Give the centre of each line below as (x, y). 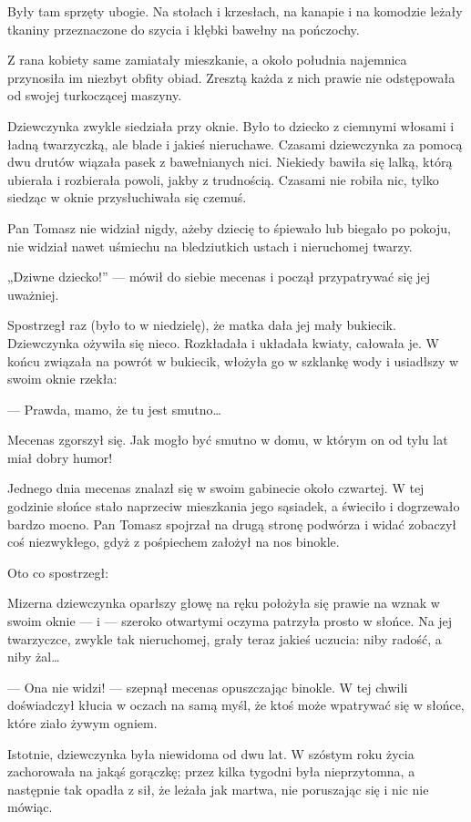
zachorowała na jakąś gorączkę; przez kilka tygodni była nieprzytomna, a (211, 771)
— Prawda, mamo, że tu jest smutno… (114, 409)
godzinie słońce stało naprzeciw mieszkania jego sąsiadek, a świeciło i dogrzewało (234, 506)
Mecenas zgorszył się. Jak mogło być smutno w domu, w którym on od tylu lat (228, 440)
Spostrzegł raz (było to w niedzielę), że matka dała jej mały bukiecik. (202, 325)
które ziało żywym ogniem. (82, 723)
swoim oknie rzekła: (62, 379)
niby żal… (34, 657)
